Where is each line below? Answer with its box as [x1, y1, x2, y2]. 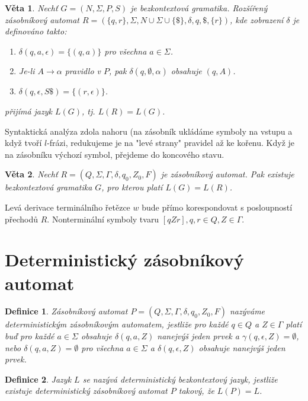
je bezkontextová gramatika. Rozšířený [130, 2, 268, 14]
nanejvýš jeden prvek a [157, 330, 239, 342]
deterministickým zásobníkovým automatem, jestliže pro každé [5, 318, 229, 330]
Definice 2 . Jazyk [5, 373, 72, 385]
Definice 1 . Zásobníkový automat [5, 305, 128, 317]
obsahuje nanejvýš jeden [198, 341, 285, 354]
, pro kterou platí [101, 181, 163, 193]
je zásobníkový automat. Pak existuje [161, 168, 294, 180]
